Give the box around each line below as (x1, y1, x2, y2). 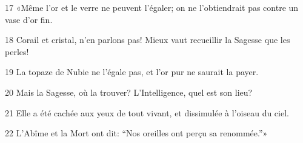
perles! (5, 45, 29, 58)
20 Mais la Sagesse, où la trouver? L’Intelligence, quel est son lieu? (5, 85, 253, 98)
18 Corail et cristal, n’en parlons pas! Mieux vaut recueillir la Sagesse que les (5, 33, 290, 46)
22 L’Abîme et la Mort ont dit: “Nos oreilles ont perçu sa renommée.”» (5, 127, 268, 139)
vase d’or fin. (5, 13, 53, 25)
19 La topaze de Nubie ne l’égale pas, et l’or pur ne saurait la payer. (5, 65, 259, 78)
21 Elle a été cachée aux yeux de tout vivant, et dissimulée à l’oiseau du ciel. (5, 106, 289, 119)
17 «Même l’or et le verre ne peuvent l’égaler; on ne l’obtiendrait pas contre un (5, 1, 299, 13)
